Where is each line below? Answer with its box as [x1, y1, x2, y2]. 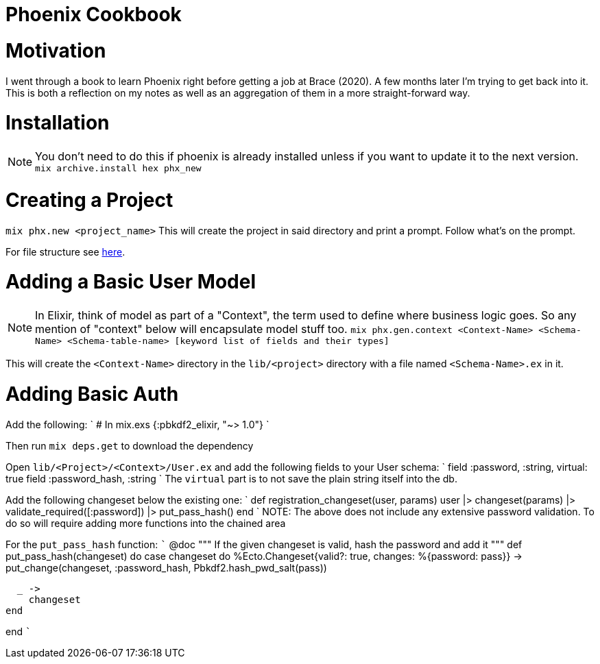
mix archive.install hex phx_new [35, 163, 202, 173]
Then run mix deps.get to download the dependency [5, 439, 254, 452]
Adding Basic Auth [5, 382, 179, 406]
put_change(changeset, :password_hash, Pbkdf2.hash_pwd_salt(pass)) [5, 561, 327, 574]
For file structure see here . [5, 245, 125, 258]
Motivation [5, 38, 106, 62]
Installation [5, 111, 110, 135]
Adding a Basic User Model [5, 270, 256, 294]
